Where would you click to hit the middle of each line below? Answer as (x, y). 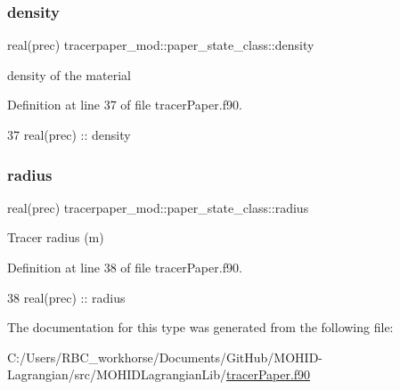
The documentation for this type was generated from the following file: (200, 327)
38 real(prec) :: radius (66, 297)
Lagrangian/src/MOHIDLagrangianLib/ (117, 374)
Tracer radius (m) (56, 237)
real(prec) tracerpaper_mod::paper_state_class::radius (158, 207)
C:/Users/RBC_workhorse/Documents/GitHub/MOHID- (165, 357)
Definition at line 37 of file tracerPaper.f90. (125, 105)
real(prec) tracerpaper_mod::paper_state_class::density (161, 45)
